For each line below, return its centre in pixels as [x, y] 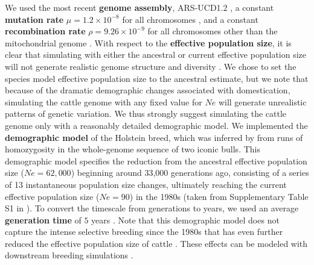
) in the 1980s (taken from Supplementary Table [219, 196]
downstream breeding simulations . [69, 255]
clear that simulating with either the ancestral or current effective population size [155, 55]
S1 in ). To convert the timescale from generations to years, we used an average [152, 208]
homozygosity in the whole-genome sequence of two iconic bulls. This [133, 149]
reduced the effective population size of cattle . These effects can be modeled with [156, 243]
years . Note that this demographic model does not [185, 220]
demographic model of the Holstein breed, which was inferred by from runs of [154, 137]
